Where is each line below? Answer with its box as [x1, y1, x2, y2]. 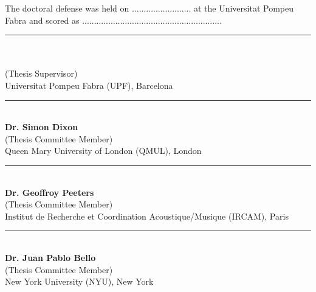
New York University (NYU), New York [5, 275, 154, 288]
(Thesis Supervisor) [5, 67, 78, 80]
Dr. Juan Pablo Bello [5, 251, 96, 263]
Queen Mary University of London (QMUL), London [5, 144, 202, 157]
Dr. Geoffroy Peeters [5, 186, 94, 198]
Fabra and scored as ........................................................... [5, 13, 222, 26]
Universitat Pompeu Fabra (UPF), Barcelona [5, 78, 173, 91]
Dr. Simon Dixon [5, 120, 78, 133]
